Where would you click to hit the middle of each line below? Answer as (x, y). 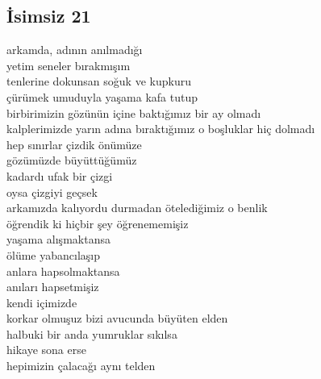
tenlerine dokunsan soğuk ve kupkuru (99, 81)
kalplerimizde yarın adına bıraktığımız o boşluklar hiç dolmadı (161, 129)
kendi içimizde (42, 302)
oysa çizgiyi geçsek (52, 192)
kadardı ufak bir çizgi (60, 175)
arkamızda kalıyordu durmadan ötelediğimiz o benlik (137, 208)
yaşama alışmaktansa (58, 239)
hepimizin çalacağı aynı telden (81, 366)
